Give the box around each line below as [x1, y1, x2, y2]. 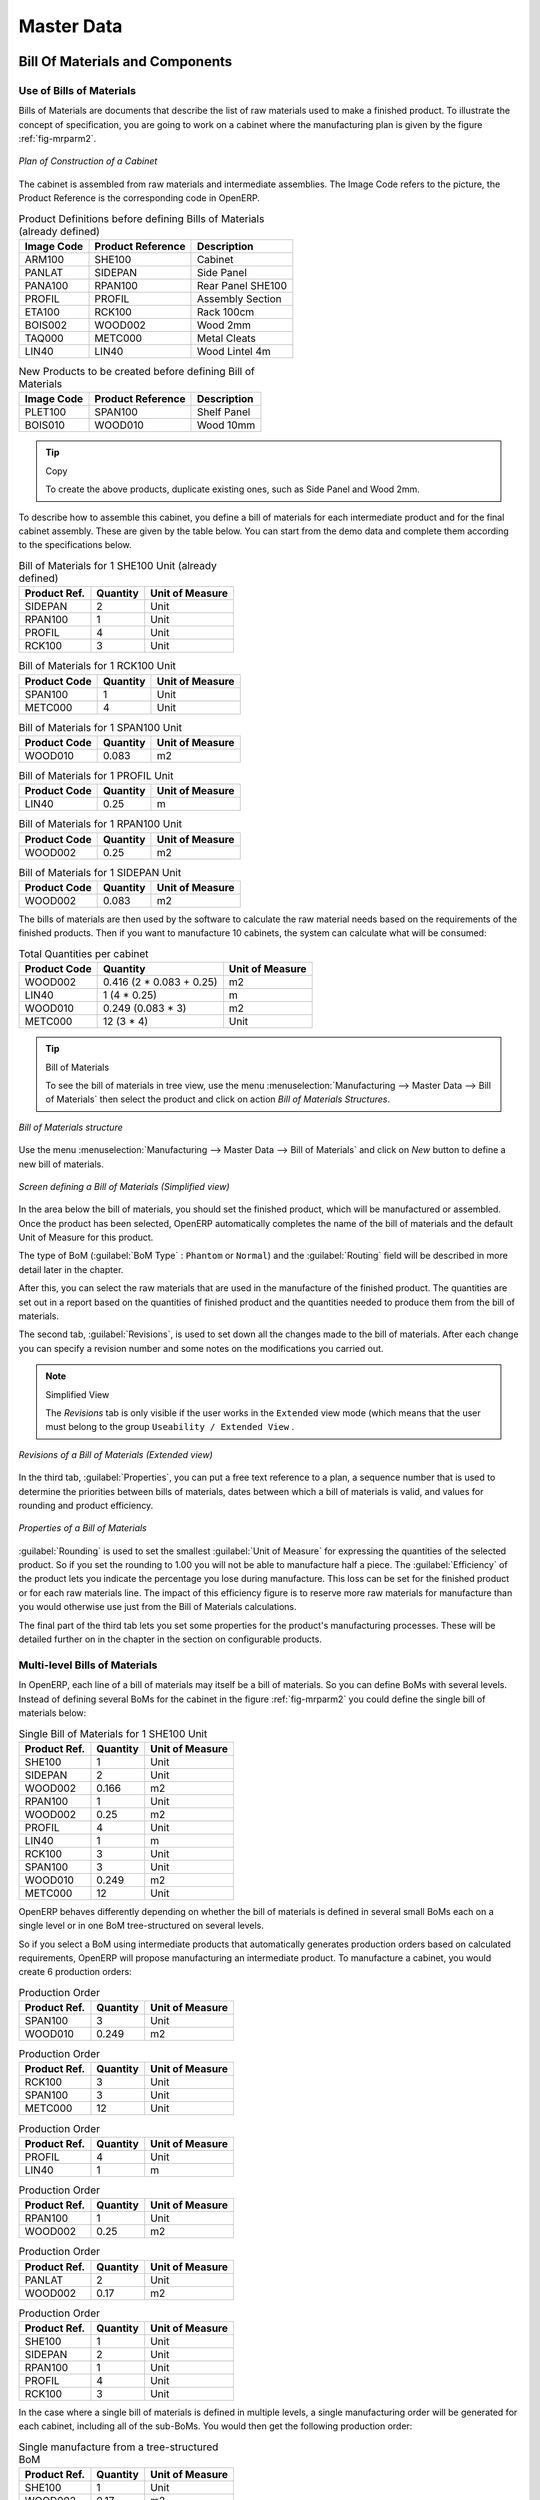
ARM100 [24, 253, 65, 267]
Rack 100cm [196, 305, 255, 319]
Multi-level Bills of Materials [18, 1658, 158, 1672]
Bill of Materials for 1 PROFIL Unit [18, 769, 174, 783]
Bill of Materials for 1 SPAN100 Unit [18, 720, 182, 734]
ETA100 [24, 305, 60, 319]
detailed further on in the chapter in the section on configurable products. [18, 1633, 322, 1645]
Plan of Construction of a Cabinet [18, 155, 158, 167]
